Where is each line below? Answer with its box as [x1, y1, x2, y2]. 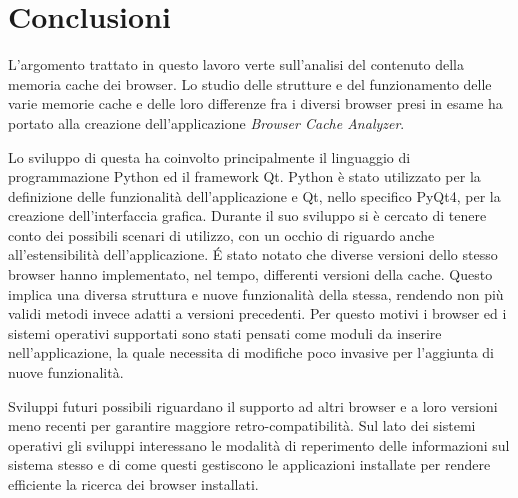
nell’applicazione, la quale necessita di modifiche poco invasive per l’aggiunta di [8, 342, 495, 363]
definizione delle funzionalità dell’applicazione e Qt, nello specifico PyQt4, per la [8, 185, 501, 206]
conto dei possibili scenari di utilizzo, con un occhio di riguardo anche [8, 224, 435, 245]
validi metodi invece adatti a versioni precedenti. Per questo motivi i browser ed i [8, 303, 507, 324]
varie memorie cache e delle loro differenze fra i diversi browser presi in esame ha [8, 93, 503, 114]
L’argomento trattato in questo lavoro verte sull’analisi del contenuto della [8, 54, 464, 75]
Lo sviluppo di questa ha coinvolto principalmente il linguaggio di [8, 146, 411, 167]
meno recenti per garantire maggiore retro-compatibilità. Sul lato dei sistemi [8, 415, 476, 436]
